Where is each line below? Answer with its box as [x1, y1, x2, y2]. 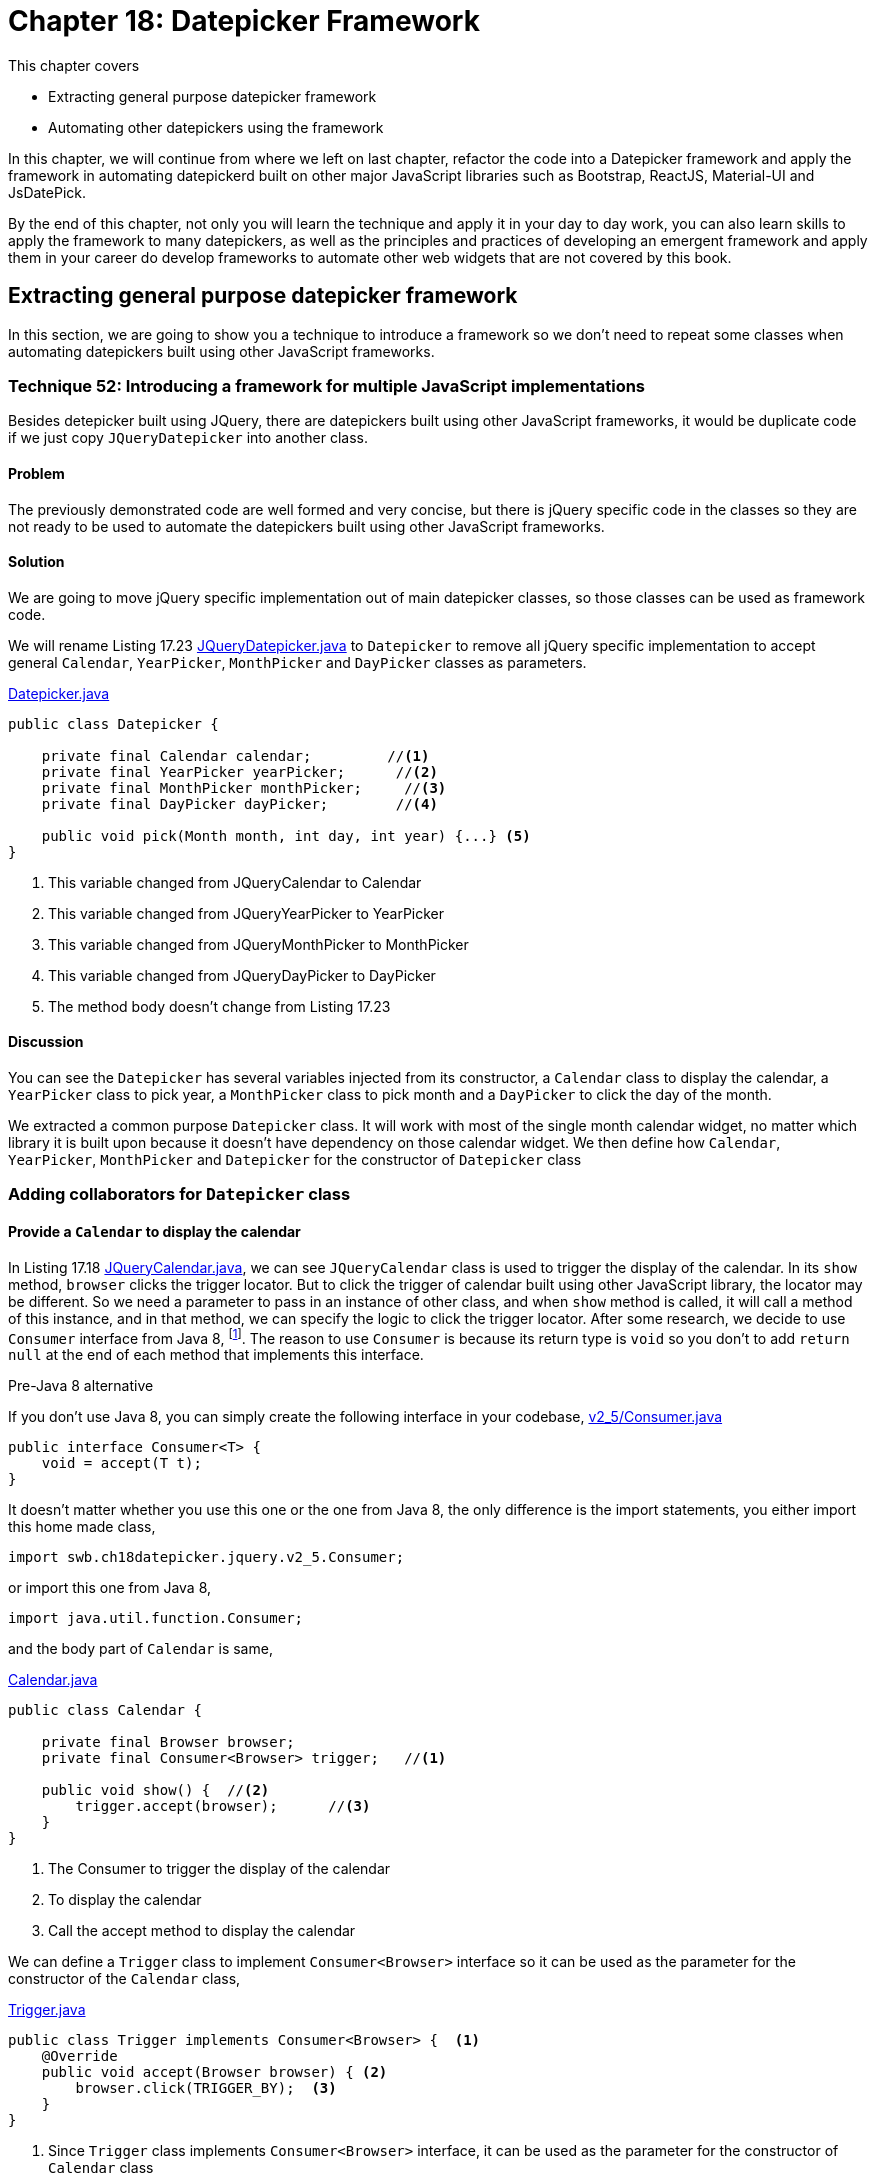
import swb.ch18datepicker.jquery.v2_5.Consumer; [8, 1549, 405, 1566]
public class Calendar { [8, 1702, 202, 1719]
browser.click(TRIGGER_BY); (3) [75, 2080, 337, 2097]
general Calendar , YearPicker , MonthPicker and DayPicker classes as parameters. [8, 653, 587, 671]
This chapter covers [8, 56, 140, 74]
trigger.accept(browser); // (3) [75, 1798, 371, 1815]
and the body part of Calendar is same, [8, 1640, 273, 1658]
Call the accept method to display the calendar [48, 1922, 356, 1940]
